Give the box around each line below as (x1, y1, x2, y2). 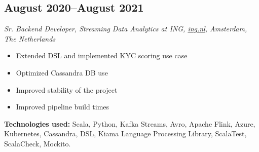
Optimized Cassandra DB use (16, 67, 108, 78)
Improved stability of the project (16, 84, 118, 95)
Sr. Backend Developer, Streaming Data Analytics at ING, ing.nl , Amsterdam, (4, 23, 247, 34)
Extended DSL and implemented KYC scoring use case (16, 50, 188, 61)
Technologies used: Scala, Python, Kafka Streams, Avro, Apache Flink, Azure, (4, 118, 255, 129)
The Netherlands (4, 33, 56, 44)
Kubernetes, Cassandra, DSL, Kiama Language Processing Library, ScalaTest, (4, 128, 247, 139)
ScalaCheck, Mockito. (4, 138, 71, 148)
